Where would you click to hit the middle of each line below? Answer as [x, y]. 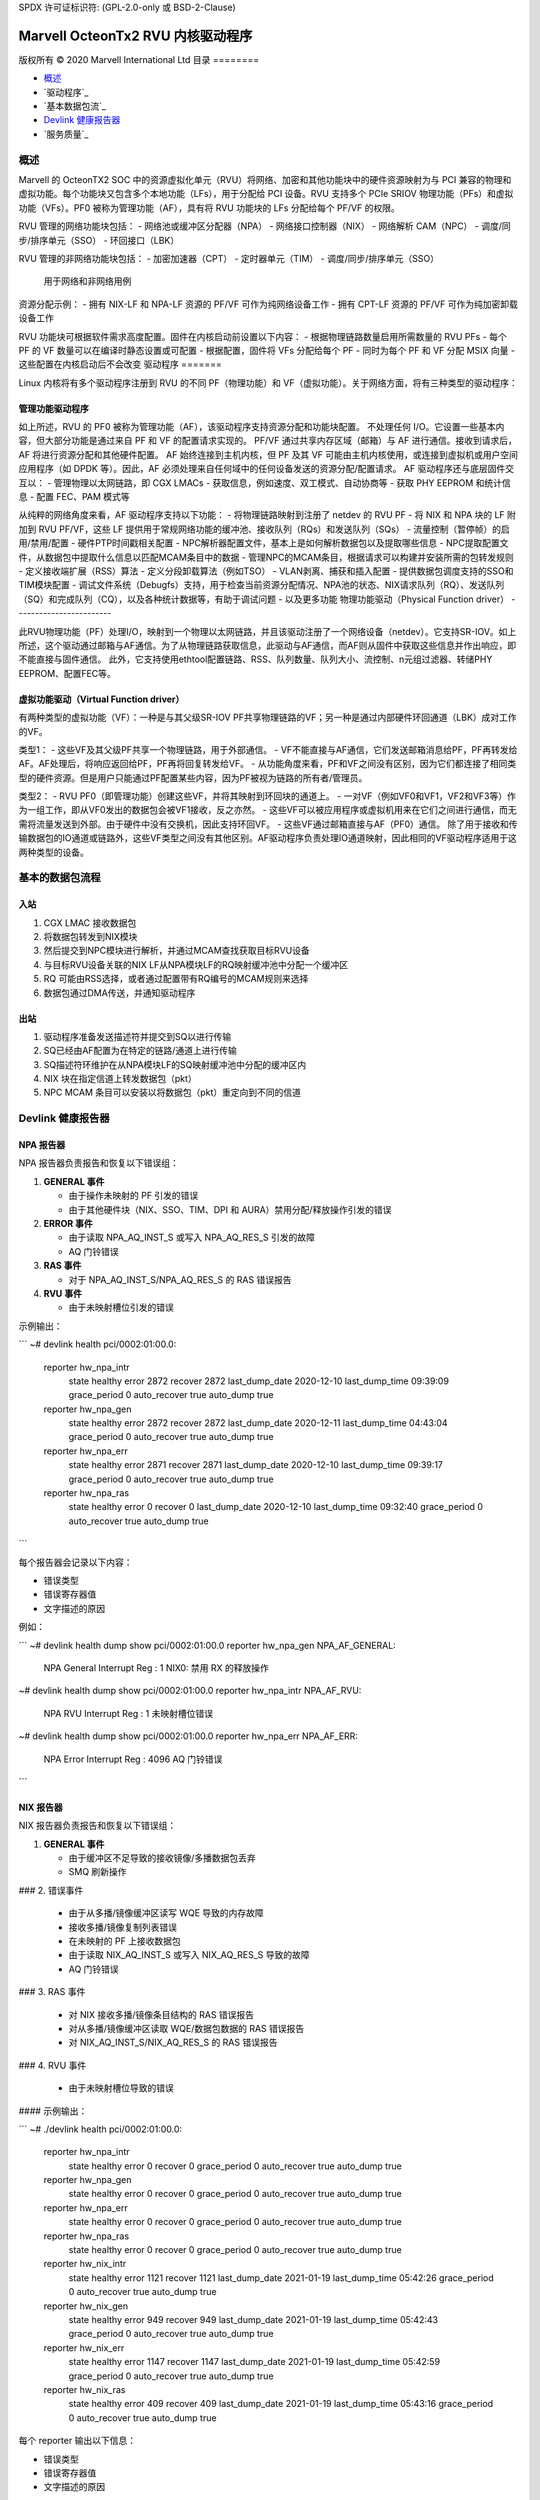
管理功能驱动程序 [53, 408]
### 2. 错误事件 [51, 1890]
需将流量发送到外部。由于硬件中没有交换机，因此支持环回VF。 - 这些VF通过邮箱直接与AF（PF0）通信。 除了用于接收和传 [268, 824]
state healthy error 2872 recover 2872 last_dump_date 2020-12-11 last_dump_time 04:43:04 [258, 1423]
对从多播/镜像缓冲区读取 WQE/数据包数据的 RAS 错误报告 [186, 2028]
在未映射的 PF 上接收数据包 [125, 1941]
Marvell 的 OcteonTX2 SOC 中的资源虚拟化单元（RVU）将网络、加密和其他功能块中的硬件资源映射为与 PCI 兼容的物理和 [265, 179]
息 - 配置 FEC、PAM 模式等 [74, 497]
